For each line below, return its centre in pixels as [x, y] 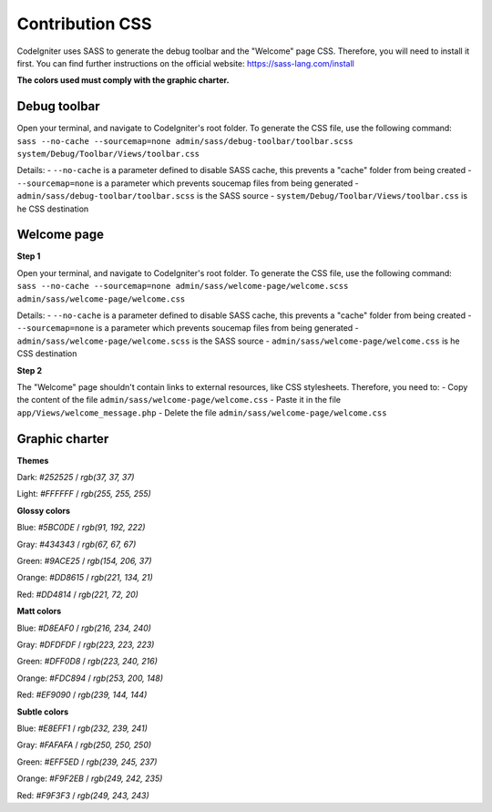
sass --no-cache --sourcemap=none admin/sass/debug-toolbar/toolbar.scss [185, 141]
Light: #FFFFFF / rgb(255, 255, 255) [84, 494]
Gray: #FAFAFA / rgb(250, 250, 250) [84, 745]
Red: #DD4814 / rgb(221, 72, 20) [77, 594]
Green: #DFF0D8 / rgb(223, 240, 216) [87, 662]
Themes [33, 460]
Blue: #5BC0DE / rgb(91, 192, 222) [81, 528]
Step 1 [29, 256]
